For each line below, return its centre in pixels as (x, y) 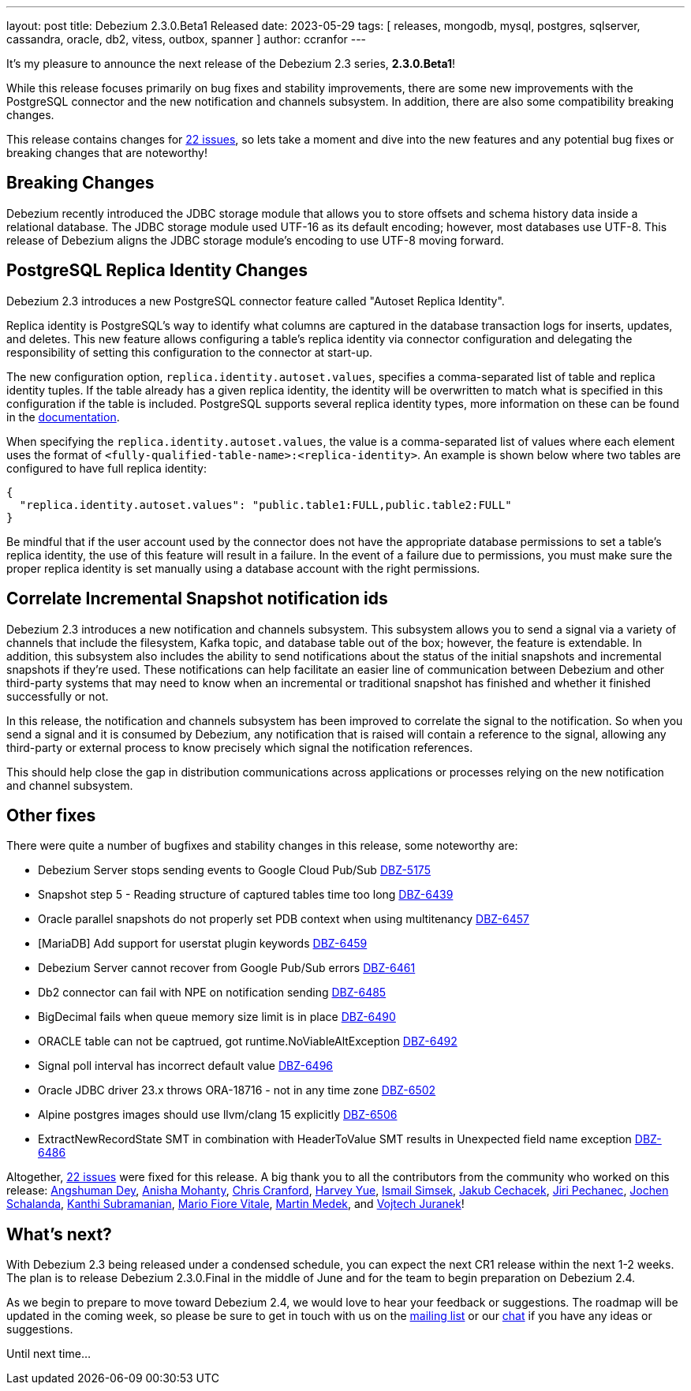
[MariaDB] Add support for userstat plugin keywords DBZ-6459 (203, 944)
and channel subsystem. (70, 785)
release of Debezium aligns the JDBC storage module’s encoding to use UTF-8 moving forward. (255, 240)
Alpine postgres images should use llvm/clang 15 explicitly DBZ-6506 (218, 1115)
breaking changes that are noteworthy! (107, 153)
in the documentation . (63, 417)
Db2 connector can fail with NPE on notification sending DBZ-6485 (212, 993)
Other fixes (51, 815)
